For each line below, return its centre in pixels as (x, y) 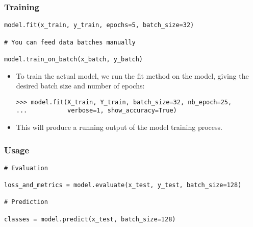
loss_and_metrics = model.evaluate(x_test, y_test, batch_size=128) (123, 185)
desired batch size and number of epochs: (80, 86)
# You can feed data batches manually (70, 42)
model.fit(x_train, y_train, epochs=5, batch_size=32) (99, 25)
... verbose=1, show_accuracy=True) (96, 111)
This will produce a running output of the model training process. (119, 127)
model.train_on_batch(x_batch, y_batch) (74, 59)
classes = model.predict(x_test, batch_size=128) (90, 219)
